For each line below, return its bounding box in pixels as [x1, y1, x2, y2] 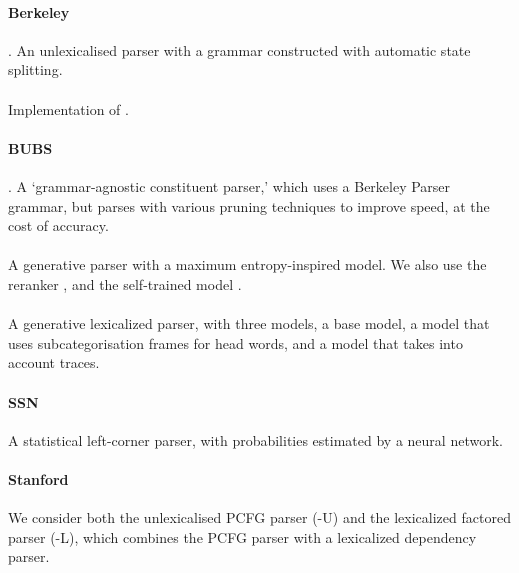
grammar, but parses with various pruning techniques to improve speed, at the [8, 195, 490, 216]
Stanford [8, 468, 69, 489]
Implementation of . [8, 98, 129, 119]
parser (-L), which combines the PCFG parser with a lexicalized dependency [8, 526, 477, 547]
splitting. [8, 59, 63, 80]
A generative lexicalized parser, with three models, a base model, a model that [8, 313, 490, 334]
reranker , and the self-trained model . [8, 273, 242, 294]
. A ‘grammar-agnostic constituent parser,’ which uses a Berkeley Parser [8, 175, 451, 196]
